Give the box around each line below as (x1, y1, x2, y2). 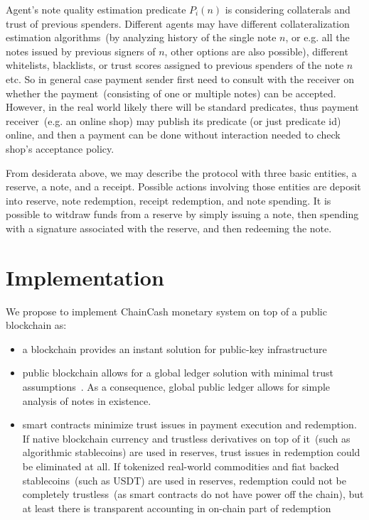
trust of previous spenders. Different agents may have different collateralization (6, 16, 350, 31)
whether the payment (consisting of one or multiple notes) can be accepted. (6, 85, 336, 100)
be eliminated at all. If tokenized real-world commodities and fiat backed (22, 458, 339, 473)
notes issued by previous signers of (6, 43, 156, 58)
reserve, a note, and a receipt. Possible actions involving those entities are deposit (6, 179, 361, 194)
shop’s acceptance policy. (6, 141, 114, 156)
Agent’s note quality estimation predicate (6, 2, 186, 16)
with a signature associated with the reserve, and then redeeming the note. (6, 220, 332, 235)
